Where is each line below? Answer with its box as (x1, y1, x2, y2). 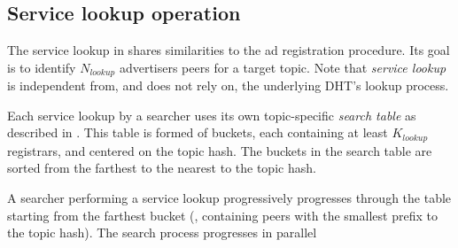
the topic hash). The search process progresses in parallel (7, 223, 317, 242)
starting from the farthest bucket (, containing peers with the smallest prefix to (7, 205, 438, 224)
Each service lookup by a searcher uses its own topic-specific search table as (7, 105, 416, 124)
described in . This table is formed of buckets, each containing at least (7, 123, 388, 142)
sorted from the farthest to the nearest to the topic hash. (7, 159, 316, 177)
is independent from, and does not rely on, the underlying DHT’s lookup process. (7, 76, 449, 95)
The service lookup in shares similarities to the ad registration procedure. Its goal (7, 41, 450, 59)
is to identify (7, 58, 76, 76)
